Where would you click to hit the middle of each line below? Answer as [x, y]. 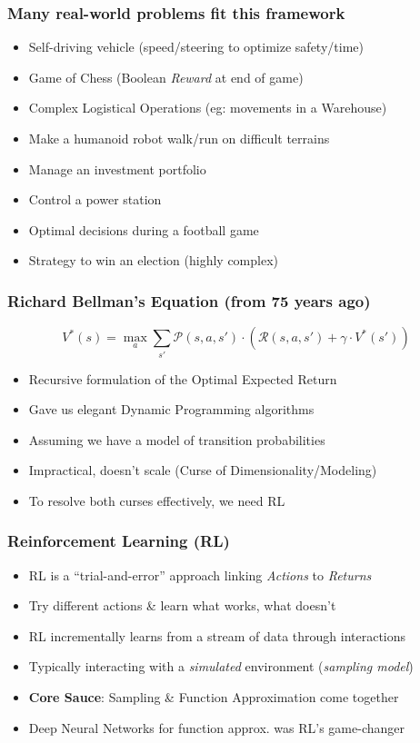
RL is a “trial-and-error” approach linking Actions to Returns [200, 575]
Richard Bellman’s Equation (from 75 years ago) [189, 300]
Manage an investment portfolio [117, 168]
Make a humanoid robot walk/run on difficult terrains [179, 138]
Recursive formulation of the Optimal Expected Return [183, 378]
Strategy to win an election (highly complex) [154, 260]
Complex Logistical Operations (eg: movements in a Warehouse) [208, 108]
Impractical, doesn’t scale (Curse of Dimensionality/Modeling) [203, 470]
